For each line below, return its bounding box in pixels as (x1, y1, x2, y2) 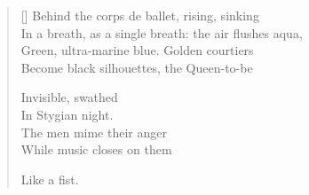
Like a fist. (20, 169, 79, 188)
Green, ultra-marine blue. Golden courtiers (20, 41, 254, 59)
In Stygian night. (20, 105, 114, 123)
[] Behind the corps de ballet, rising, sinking (20, 6, 259, 24)
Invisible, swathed (20, 88, 118, 106)
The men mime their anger (20, 122, 167, 141)
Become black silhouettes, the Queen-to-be (20, 58, 253, 76)
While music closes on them (20, 140, 172, 159)
